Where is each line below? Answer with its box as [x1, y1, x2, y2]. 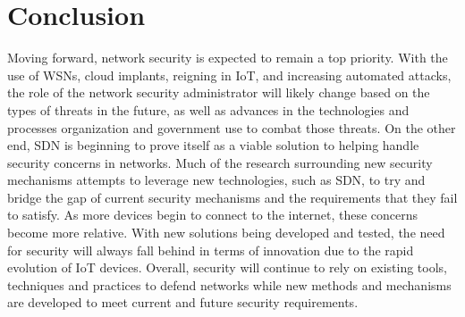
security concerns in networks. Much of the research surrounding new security [7, 153, 433, 171]
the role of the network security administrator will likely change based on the [7, 83, 430, 102]
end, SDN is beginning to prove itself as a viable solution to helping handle [7, 136, 419, 154]
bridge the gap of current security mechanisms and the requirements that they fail [7, 188, 458, 206]
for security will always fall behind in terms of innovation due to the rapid [7, 240, 414, 259]
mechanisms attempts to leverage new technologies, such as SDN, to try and [7, 171, 426, 189]
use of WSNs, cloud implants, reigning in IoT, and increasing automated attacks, [7, 65, 452, 84]
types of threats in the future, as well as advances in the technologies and [7, 100, 410, 119]
